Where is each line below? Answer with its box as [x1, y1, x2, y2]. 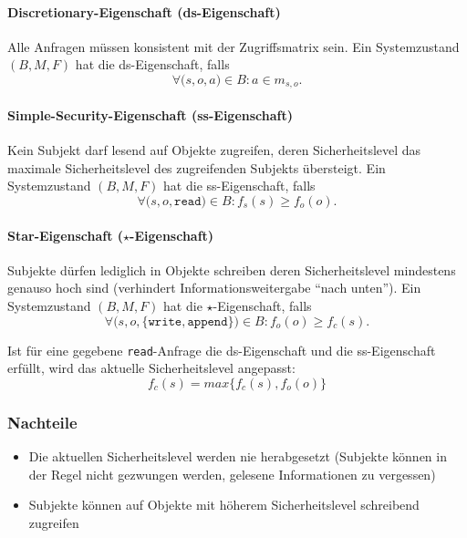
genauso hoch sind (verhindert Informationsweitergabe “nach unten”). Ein [7, 278, 421, 297]
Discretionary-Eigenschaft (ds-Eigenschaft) [7, 2, 281, 21]
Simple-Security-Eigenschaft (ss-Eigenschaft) [7, 106, 293, 125]
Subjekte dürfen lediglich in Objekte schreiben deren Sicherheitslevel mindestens [7, 260, 456, 279]
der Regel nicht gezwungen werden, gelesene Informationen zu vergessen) [28, 464, 436, 483]
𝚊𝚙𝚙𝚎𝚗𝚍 [187, 315, 228, 328]
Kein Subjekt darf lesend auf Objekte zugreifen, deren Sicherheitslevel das [7, 140, 421, 160]
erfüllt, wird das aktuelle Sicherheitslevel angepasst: [7, 358, 296, 378]
